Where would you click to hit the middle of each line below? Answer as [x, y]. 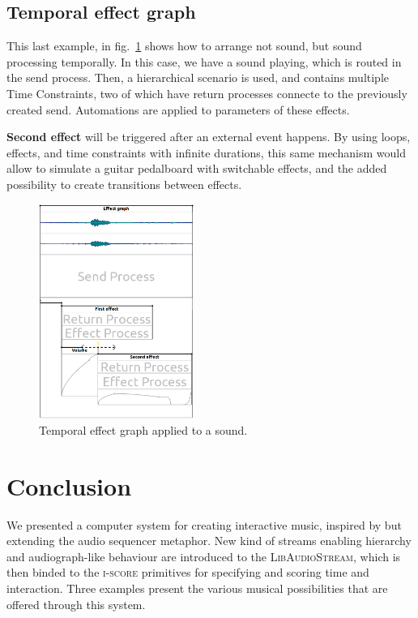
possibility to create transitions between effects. [124, 184]
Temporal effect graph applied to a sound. [143, 429]
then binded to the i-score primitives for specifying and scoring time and [188, 572]
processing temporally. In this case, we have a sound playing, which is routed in [204, 61]
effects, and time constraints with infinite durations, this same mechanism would [206, 152]
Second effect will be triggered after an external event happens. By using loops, [209, 137]
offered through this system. [76, 604]
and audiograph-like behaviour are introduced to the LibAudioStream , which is [204, 556]
